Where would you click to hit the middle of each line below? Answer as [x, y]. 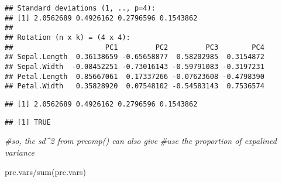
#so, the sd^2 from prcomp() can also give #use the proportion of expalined [141, 141]
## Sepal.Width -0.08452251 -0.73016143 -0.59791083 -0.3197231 [135, 66]
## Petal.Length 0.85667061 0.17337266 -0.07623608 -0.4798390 [135, 76]
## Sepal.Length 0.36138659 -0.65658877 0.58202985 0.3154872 [135, 57]
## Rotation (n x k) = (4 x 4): [68, 37]
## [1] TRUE [28, 122]
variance [20, 152]
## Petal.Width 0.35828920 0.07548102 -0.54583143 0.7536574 [135, 86]
